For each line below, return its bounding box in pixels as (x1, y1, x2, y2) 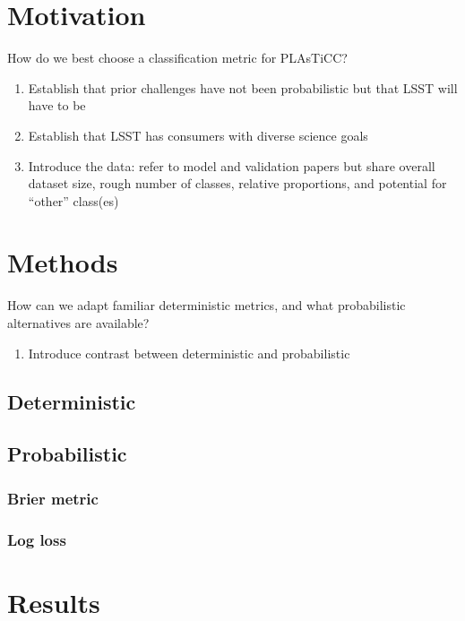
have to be (28, 96, 86, 115)
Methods (7, 244, 118, 280)
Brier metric (7, 487, 99, 509)
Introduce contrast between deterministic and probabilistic (28, 343, 350, 362)
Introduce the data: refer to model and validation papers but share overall (28, 156, 435, 175)
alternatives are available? (7, 314, 150, 332)
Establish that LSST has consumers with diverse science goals (28, 125, 368, 144)
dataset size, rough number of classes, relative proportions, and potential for (28, 174, 447, 193)
